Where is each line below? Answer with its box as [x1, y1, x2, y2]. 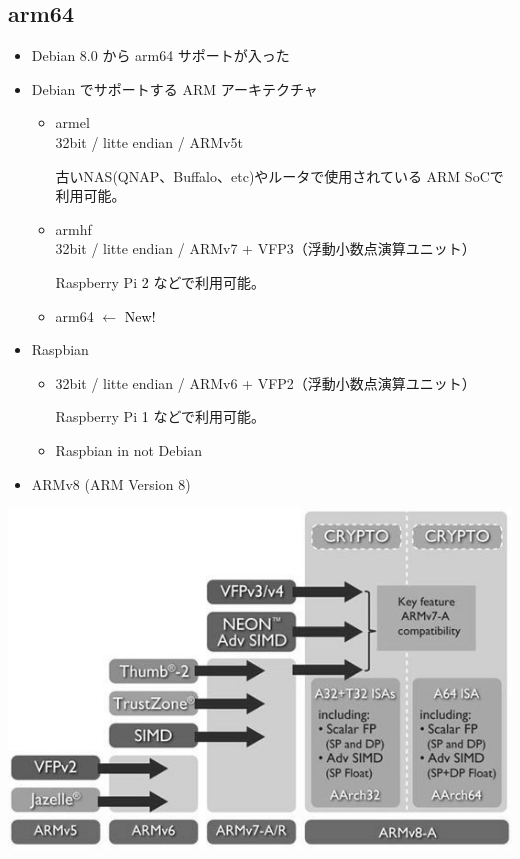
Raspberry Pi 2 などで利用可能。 [55, 271, 266, 292]
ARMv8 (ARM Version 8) [31, 473, 191, 494]
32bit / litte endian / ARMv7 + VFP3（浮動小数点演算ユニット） [55, 238, 476, 259]
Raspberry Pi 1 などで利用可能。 [55, 406, 266, 427]
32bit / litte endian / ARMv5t [55, 131, 243, 152]
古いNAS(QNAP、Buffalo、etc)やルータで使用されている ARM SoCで [55, 165, 504, 186]
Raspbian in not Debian [55, 439, 202, 460]
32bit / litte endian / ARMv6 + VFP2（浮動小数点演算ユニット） [55, 372, 476, 393]
